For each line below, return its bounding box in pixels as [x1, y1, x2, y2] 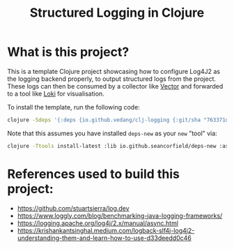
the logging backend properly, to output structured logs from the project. [7, 75, 217, 83]
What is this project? [7, 44, 130, 60]
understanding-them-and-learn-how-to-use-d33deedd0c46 [17, 234, 192, 242]
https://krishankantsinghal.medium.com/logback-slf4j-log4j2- [17, 226, 195, 234]
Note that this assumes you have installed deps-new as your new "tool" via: [7, 129, 217, 137]
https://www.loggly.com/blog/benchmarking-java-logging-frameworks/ [17, 211, 223, 220]
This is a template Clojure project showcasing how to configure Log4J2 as [7, 67, 221, 75]
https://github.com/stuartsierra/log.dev [17, 204, 130, 212]
